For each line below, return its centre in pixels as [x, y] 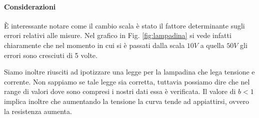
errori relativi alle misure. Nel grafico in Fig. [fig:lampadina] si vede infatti [118, 35]
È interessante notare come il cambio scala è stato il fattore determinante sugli [124, 25]
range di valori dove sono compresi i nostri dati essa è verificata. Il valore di [120, 91]
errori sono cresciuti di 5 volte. [51, 55]
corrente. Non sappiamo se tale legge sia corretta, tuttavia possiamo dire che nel [127, 81]
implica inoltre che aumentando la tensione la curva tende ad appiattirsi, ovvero [126, 101]
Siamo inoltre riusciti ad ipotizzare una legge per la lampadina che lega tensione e [129, 72]
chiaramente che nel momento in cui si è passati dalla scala [94, 45]
